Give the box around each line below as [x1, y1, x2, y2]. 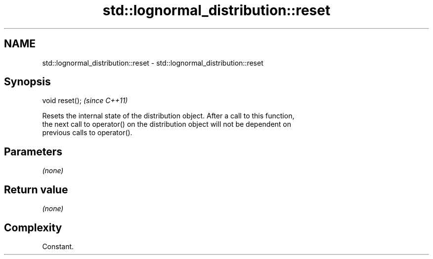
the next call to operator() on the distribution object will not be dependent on [42, 120, 292, 129]
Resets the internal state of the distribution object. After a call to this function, [42, 111, 295, 120]
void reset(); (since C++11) [42, 96, 128, 105]
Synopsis [4, 75, 51, 88]
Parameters [4, 145, 62, 158]
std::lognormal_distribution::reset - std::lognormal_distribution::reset [42, 58, 263, 67]
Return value [4, 183, 68, 196]
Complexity [4, 221, 62, 234]
